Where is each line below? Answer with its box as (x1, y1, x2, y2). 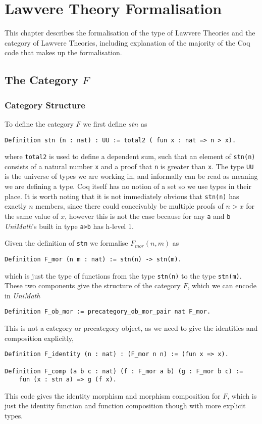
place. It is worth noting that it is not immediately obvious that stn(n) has (5, 190, 239, 201)
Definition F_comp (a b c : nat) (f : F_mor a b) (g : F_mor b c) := (5, 367, 243, 375)
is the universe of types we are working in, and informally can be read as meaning (5, 171, 258, 181)
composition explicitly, (5, 332, 74, 343)
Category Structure (5, 98, 85, 111)
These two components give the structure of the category (5, 280, 181, 291)
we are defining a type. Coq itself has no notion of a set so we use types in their (5, 181, 251, 191)
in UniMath (5, 290, 40, 300)
